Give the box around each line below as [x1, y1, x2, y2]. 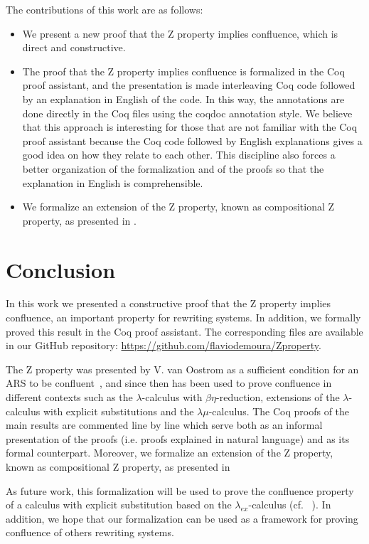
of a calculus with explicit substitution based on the [6, 497, 232, 512]
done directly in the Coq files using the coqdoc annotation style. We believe [22, 105, 353, 120]
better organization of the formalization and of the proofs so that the [22, 161, 324, 176]
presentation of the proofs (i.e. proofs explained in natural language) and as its [6, 431, 350, 446]
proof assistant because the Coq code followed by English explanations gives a [22, 133, 363, 148]
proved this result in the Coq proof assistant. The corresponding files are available [6, 324, 363, 338]
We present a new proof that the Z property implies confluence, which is [22, 26, 338, 41]
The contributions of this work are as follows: [6, 2, 203, 16]
